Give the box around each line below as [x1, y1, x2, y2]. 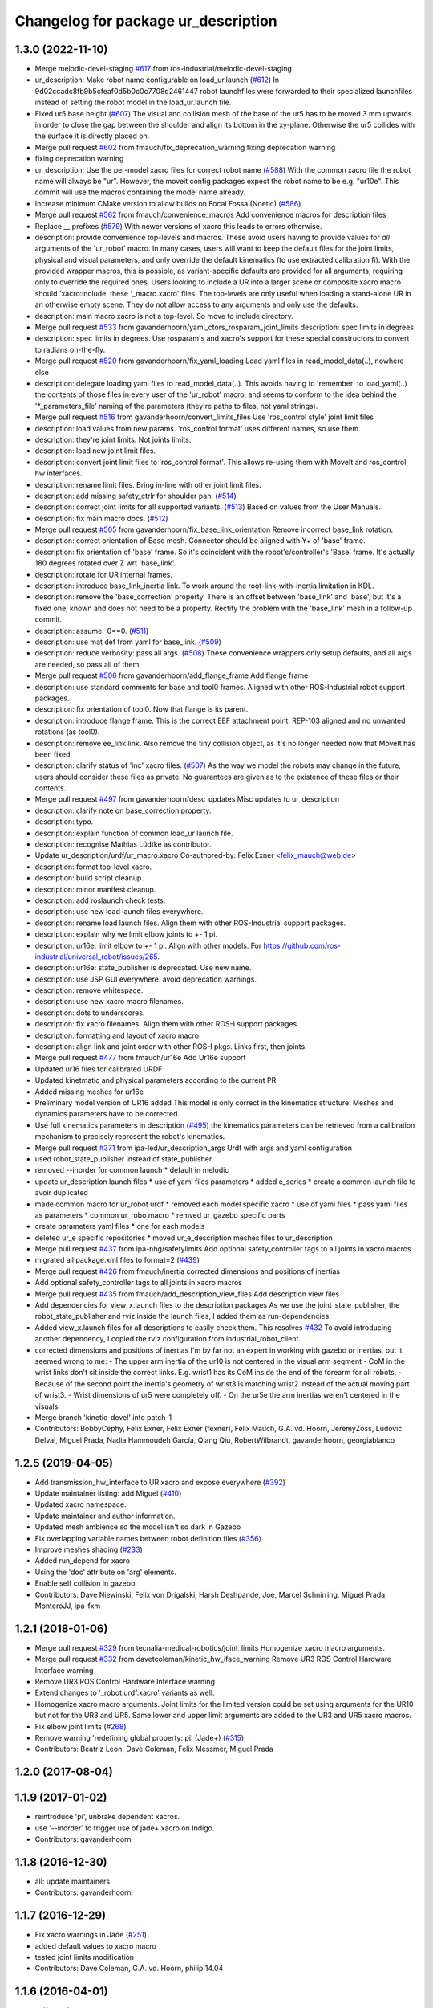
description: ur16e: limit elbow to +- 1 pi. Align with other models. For [34, 941, 262, 950]
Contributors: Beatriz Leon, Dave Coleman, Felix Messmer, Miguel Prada [34, 1744, 274, 1754]
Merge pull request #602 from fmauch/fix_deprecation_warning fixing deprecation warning [34, 142, 336, 152]
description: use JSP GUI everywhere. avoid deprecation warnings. [34, 974, 257, 984]
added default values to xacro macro [34, 1941, 156, 1951]
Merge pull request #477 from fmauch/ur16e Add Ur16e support [34, 1053, 246, 1063]
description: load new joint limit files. [34, 446, 156, 455]
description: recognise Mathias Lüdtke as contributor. [34, 839, 212, 849]
